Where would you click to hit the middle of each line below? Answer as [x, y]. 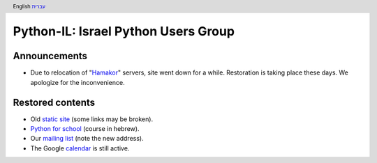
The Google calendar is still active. [80, 148]
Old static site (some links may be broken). [92, 119]
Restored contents [54, 102]
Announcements [50, 56]
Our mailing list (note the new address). [87, 139]
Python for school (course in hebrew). [85, 129]
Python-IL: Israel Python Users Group [124, 32]
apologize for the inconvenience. [77, 82]
